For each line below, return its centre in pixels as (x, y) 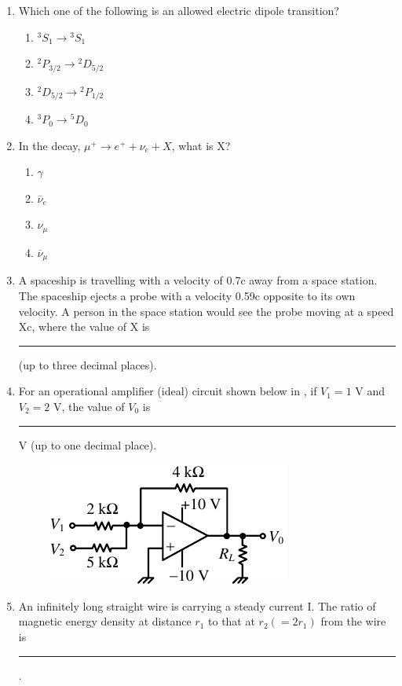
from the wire (353, 621)
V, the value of (89, 406)
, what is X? (201, 145)
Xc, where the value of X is (84, 326)
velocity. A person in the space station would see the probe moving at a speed (206, 311)
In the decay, (49, 145)
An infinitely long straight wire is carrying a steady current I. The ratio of (197, 605)
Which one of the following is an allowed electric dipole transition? (179, 10)
